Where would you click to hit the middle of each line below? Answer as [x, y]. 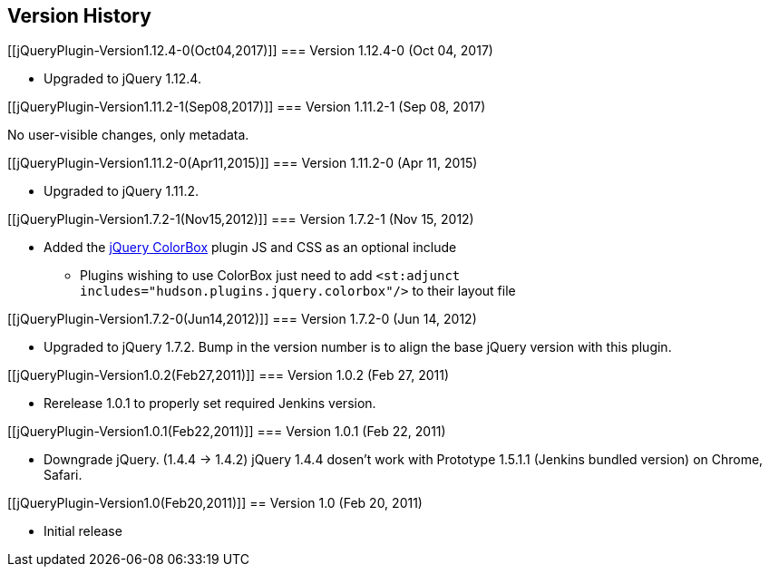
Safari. [63, 475]
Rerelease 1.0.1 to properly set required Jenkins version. [210, 404]
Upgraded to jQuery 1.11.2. [122, 191]
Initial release [83, 531]
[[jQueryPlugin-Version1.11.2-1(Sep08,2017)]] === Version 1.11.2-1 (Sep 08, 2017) [247, 107]
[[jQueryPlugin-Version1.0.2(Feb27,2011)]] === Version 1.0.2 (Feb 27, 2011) [229, 375]
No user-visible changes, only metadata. [128, 135]
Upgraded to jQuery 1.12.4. [122, 79]
